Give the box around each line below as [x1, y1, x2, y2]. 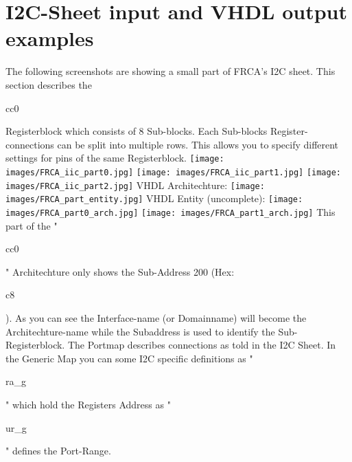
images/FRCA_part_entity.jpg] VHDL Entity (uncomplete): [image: [5, 191, 303, 206]
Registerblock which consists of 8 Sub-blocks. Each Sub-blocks [5, 124, 268, 138]
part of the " [5, 218, 58, 232]
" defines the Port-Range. [5, 443, 111, 458]
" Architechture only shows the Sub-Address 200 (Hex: [5, 264, 235, 278]
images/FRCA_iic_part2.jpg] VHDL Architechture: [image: [5, 177, 265, 192]
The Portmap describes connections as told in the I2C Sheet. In [67, 338, 336, 352]
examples [5, 24, 94, 52]
